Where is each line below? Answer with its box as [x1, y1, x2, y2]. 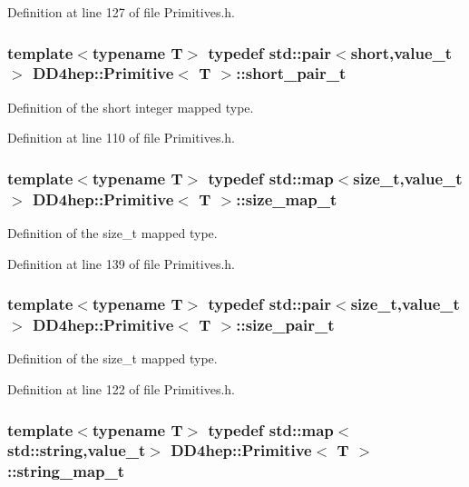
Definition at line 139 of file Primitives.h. [7, 253, 235, 273]
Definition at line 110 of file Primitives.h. [7, 128, 235, 147]
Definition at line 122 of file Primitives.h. [7, 379, 235, 398]
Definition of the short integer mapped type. [7, 97, 254, 116]
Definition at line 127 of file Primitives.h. [7, 3, 235, 21]
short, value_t [350, 41, 453, 64]
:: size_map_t [236, 187, 337, 210]
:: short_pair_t [236, 62, 347, 84]
